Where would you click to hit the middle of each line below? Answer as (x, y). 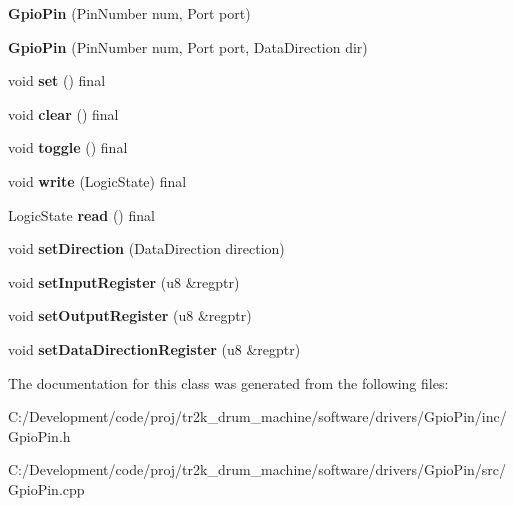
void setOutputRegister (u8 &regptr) (130, 315)
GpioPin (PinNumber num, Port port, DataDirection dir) (188, 46)
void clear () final (63, 113)
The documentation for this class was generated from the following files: (228, 382)
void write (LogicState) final (97, 180)
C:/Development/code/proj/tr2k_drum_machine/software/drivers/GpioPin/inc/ (257, 416)
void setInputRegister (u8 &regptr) (124, 281)
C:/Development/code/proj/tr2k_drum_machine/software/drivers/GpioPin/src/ (257, 469)
